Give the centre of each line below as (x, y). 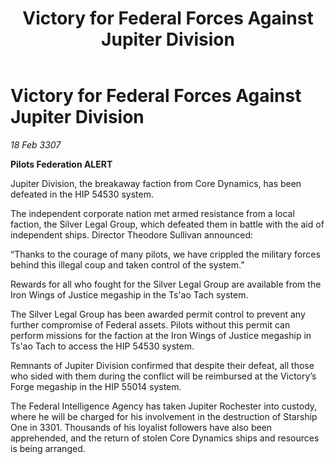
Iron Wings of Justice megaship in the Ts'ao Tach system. (129, 294)
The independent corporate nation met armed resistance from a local (152, 213)
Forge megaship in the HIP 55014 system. (96, 386)
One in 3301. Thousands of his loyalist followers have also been (141, 427)
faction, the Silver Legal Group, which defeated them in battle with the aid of (167, 224)
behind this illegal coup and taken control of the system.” (127, 264)
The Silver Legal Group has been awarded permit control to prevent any (158, 314)
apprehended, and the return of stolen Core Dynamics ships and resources (165, 438)
